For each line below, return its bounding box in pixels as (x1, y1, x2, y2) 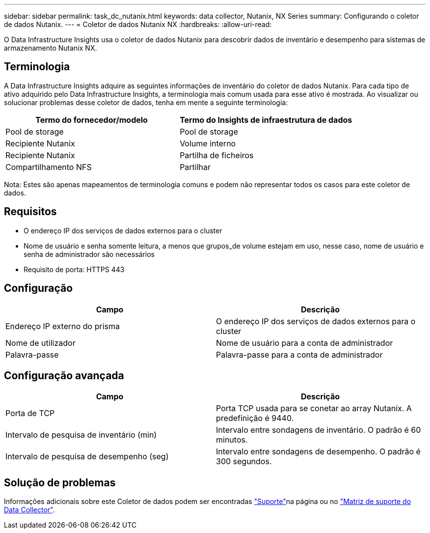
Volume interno (180, 138, 236, 148)
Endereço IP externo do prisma (5, 321, 120, 331)
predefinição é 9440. (216, 413, 294, 423)
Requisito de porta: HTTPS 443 (24, 265, 125, 274)
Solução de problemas (4, 476, 116, 489)
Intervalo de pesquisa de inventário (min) (5, 430, 157, 440)
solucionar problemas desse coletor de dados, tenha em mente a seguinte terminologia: (4, 98, 288, 107)
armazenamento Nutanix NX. (4, 44, 97, 52)
